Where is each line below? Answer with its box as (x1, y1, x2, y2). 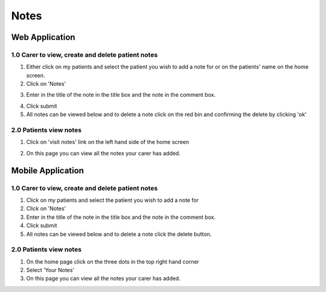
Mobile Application (11, 165, 85, 175)
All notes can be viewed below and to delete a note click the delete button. (26, 230, 212, 238)
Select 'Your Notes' (26, 267, 75, 274)
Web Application (11, 32, 75, 42)
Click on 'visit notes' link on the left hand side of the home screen (26, 138, 190, 146)
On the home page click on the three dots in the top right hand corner (26, 258, 199, 265)
